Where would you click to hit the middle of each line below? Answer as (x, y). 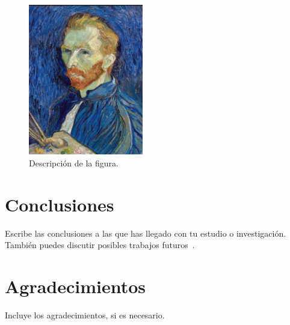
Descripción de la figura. (74, 163)
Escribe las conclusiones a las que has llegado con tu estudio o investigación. (146, 233)
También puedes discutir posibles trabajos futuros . (100, 245)
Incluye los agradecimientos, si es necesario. (85, 314)
